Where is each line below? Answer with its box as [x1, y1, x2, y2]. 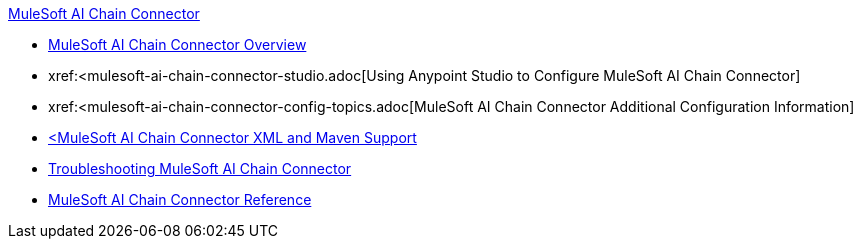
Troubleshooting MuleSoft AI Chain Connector [48, 160, 352, 177]
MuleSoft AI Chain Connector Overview [48, 36, 307, 53]
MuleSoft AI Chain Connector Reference [48, 191, 312, 208]
